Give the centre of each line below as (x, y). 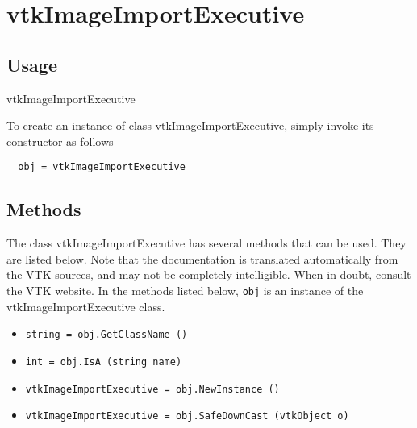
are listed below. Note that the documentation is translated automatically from (202, 258)
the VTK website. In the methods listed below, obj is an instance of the (185, 290)
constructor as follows (60, 141)
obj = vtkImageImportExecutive (102, 167)
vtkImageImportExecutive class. (86, 306)
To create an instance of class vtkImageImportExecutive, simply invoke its (190, 125)
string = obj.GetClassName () (106, 335)
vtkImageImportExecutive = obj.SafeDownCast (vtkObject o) (187, 416)
